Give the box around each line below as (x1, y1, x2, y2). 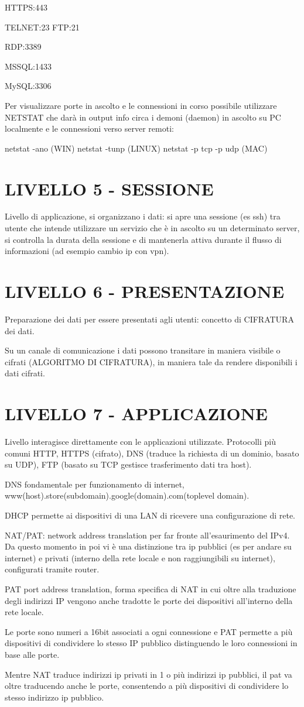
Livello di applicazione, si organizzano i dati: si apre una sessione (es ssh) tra (5, 210, 281, 222)
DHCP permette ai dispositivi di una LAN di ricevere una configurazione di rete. (5, 509, 296, 521)
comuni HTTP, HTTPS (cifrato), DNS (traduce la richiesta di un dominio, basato (5, 447, 299, 459)
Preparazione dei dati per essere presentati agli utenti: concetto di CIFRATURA (5, 313, 294, 325)
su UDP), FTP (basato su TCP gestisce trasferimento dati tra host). (5, 458, 252, 471)
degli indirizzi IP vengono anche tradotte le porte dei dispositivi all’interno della (5, 594, 293, 606)
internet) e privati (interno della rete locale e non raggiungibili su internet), (5, 551, 275, 564)
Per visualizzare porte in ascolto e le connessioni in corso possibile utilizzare (5, 99, 277, 111)
